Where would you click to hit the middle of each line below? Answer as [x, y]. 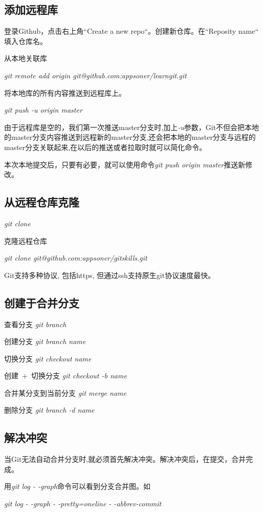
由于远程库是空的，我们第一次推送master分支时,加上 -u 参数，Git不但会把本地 [132, 127]
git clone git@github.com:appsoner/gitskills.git [76, 258]
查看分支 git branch [35, 324]
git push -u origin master [43, 110]
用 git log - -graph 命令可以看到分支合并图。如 [78, 486]
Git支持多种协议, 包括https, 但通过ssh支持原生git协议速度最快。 [110, 275]
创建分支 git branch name [45, 341]
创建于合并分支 [42, 302]
